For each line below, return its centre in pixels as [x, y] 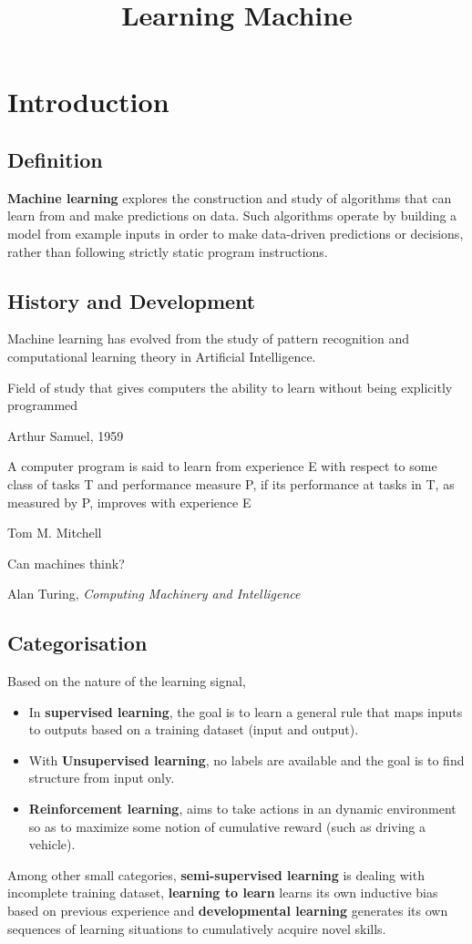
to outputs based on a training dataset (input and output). [194, 729]
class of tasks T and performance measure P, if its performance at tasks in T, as [231, 483]
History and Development [132, 300]
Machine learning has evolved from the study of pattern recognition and [208, 339]
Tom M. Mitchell [55, 533]
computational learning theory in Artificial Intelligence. [162, 356]
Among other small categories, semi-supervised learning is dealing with [216, 874]
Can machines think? [66, 563]
